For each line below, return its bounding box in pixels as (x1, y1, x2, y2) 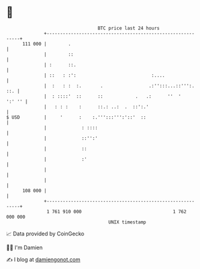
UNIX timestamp (108, 219, 147, 225)
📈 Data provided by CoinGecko (6, 230, 85, 237)
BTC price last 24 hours (97, 25, 160, 31)
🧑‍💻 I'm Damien (6, 244, 43, 251)
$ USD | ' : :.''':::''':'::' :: (6, 114, 147, 120)
